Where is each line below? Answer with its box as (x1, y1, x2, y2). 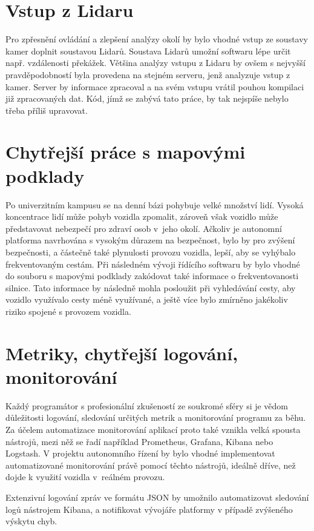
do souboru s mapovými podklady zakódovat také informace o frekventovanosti (5, 269, 299, 282)
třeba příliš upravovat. (5, 104, 88, 116)
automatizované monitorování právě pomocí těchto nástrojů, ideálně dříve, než (5, 458, 296, 471)
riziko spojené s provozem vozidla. (5, 305, 131, 317)
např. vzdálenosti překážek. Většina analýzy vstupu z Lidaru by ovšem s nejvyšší (5, 56, 306, 69)
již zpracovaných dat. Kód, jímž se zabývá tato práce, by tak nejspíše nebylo (5, 92, 289, 105)
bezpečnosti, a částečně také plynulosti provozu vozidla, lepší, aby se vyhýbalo (5, 245, 296, 258)
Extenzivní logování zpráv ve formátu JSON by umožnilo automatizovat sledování (5, 491, 309, 503)
